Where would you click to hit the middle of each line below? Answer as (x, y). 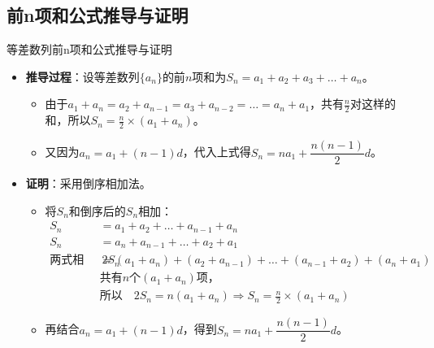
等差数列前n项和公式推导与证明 (89, 49)
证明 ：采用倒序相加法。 (88, 183)
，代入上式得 (217, 152)
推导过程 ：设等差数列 (82, 76)
